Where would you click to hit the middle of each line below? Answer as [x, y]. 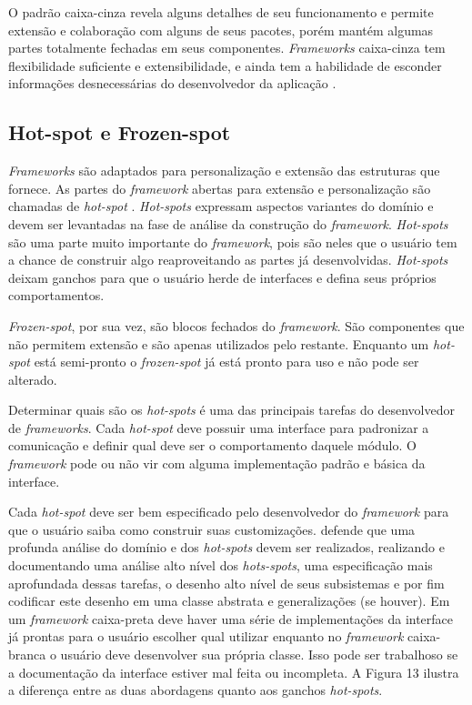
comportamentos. [56, 295]
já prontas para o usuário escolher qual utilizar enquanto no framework [206, 636]
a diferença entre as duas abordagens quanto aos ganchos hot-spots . [196, 690]
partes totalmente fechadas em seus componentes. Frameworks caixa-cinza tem [227, 48]
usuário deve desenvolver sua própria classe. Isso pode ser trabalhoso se [259, 655]
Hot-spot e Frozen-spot [120, 132]
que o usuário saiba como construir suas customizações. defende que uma [212, 529]
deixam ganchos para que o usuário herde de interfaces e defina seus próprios [222, 277]
